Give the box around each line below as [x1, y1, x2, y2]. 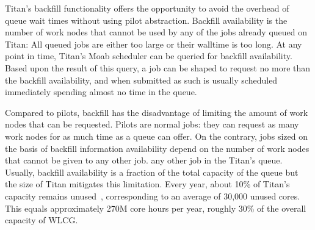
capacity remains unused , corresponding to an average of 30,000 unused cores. [5, 189, 300, 202]
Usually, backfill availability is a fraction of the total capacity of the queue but [5, 165, 299, 178]
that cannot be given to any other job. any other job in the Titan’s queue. [5, 154, 283, 167]
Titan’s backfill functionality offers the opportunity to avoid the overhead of [5, 2, 289, 14]
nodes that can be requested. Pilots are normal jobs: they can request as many [5, 118, 299, 131]
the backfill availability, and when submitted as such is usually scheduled [5, 73, 278, 86]
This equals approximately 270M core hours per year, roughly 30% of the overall [5, 201, 306, 214]
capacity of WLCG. [5, 214, 78, 226]
